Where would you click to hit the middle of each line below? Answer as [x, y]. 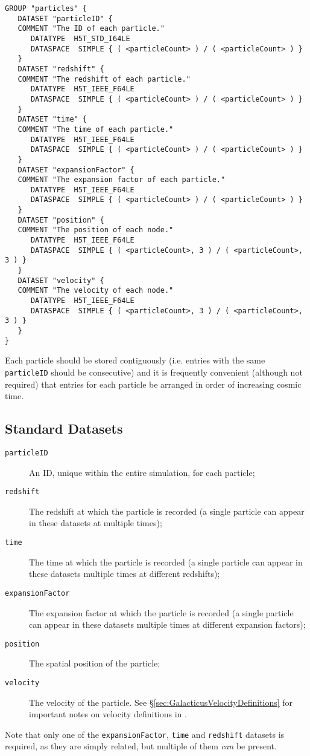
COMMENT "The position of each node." [96, 230]
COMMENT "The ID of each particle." [91, 29]
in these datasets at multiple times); [96, 523]
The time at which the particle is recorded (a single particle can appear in [166, 562]
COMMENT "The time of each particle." [96, 129]
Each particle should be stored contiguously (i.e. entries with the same [135, 360]
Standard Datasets [64, 429]
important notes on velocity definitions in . [108, 714]
